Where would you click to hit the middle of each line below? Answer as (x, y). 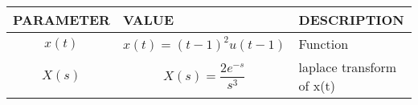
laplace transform (348, 67)
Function (324, 44)
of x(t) (317, 85)
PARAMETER (61, 20)
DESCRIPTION (351, 20)
